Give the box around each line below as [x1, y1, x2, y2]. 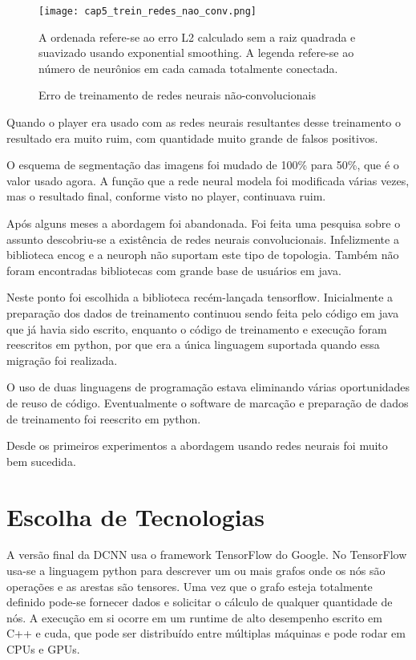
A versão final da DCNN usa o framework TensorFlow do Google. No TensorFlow [6, 546, 407, 563]
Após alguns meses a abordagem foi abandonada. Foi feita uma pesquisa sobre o [6, 215, 401, 231]
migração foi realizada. [6, 351, 118, 368]
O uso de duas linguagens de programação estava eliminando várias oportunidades [6, 379, 410, 395]
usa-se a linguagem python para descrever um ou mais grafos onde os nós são [6, 562, 386, 579]
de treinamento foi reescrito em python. [6, 410, 201, 427]
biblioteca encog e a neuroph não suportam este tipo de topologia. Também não [6, 246, 399, 263]
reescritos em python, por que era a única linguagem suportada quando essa [6, 336, 380, 353]
